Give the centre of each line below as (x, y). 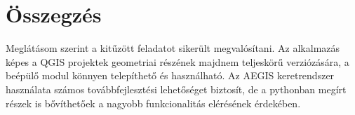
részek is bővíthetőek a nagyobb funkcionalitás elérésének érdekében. (153, 103)
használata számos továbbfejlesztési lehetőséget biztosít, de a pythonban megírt (176, 89)
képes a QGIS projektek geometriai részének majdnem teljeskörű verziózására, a (177, 61)
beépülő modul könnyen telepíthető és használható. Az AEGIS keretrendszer (170, 75)
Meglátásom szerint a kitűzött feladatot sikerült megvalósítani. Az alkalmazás (173, 48)
